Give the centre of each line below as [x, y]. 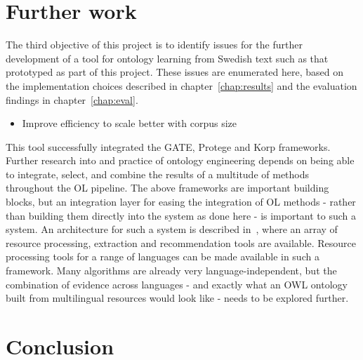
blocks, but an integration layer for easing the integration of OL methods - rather [181, 202]
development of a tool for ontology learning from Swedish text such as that [167, 58]
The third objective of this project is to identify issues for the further [154, 45]
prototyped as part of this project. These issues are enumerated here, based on [175, 72]
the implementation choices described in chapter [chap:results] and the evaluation [181, 85]
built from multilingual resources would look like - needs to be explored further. [177, 298]
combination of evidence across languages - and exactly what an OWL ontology [177, 284]
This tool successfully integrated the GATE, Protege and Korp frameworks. [168, 146]
